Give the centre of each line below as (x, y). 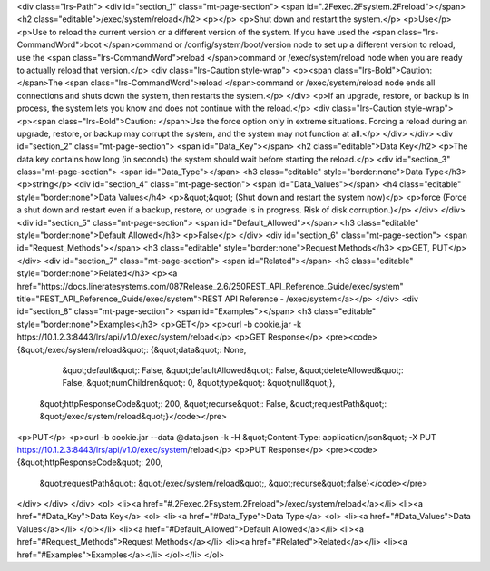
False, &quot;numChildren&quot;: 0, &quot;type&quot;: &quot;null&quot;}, (199, 383)
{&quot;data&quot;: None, (198, 349)
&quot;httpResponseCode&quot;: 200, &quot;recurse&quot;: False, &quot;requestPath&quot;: (213, 403)
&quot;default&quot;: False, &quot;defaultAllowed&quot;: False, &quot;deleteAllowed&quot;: (233, 370)
